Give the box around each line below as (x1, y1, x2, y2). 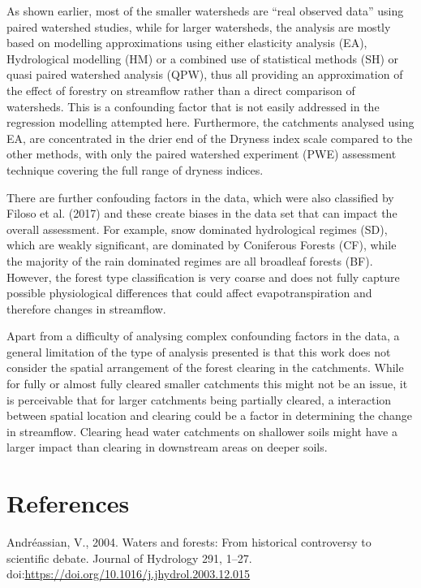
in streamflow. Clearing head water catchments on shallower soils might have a (6, 422, 397, 439)
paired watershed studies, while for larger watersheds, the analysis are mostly (6, 18, 391, 35)
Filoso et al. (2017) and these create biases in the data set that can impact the (6, 205, 397, 222)
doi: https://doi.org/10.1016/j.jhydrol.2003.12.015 (6, 565, 251, 582)
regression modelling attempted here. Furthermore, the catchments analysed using (6, 114, 415, 131)
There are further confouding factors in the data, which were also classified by (6, 188, 394, 205)
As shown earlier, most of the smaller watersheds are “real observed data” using (6, 2, 404, 19)
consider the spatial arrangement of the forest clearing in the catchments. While (6, 359, 404, 376)
